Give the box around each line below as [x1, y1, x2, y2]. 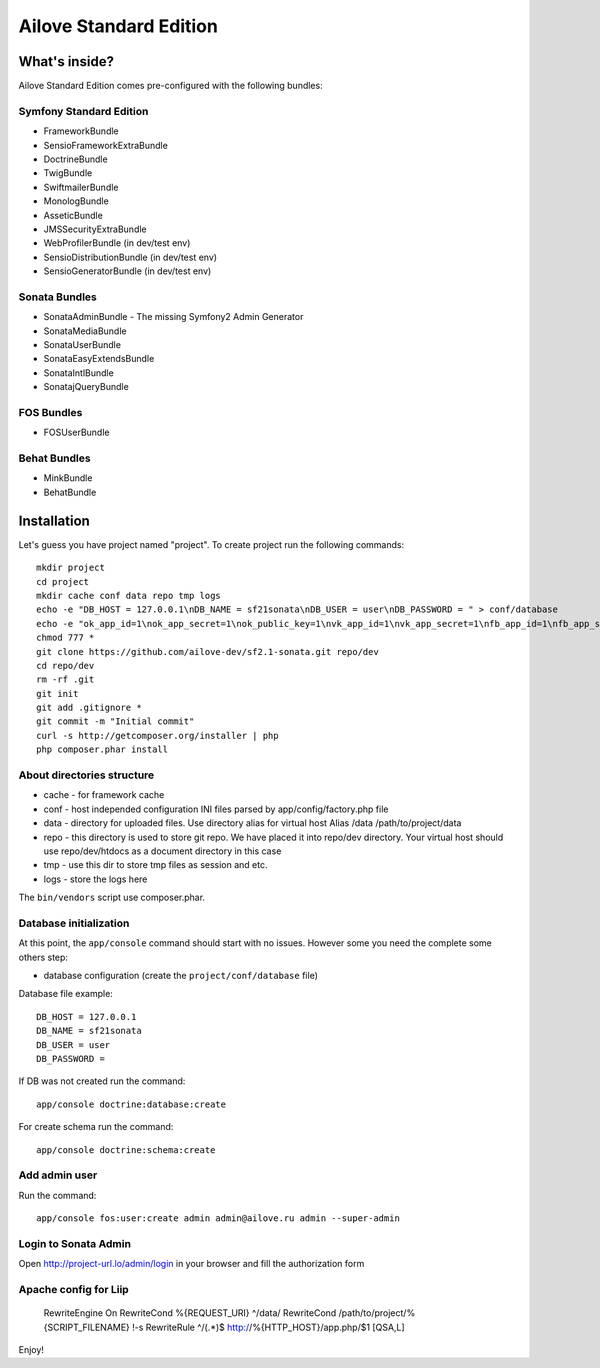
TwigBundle [43, 167, 93, 179]
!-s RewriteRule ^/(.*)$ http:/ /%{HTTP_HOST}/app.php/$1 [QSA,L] [131, 1321, 405, 1333]
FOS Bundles [18, 405, 83, 419]
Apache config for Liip [18, 1283, 129, 1296]
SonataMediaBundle [43, 325, 127, 337]
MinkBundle [43, 472, 93, 484]
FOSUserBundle [43, 426, 110, 439]
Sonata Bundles [18, 290, 97, 304]
